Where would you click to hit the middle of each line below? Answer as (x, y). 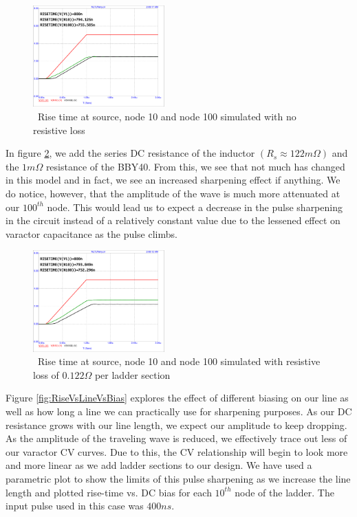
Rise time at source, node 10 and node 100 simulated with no (167, 116)
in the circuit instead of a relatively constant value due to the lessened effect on (173, 220)
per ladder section (132, 374)
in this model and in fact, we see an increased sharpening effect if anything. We (173, 180)
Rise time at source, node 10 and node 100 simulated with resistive (179, 361)
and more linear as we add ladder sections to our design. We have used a (159, 465)
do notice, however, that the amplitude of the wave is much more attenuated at (173, 193)
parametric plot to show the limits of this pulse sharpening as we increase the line (178, 479)
